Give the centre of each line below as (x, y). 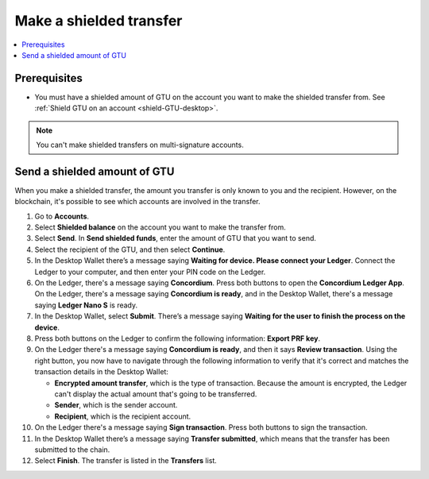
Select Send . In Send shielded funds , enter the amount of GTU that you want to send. (176, 238)
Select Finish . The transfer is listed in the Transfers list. (126, 461)
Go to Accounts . (62, 216)
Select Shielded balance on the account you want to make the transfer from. (160, 227)
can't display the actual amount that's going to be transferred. (156, 394)
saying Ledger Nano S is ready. (86, 305)
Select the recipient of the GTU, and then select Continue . (130, 249)
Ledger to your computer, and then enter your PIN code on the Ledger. (150, 272)
